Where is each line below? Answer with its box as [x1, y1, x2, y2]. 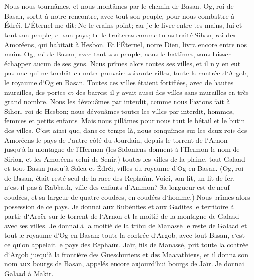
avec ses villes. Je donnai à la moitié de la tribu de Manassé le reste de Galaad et [4, 220, 247, 230]
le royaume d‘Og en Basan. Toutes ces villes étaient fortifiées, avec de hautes [4, 77, 234, 87]
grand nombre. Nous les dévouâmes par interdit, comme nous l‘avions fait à [4, 96, 230, 107]
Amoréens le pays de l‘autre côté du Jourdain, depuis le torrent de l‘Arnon [4, 134, 228, 145]
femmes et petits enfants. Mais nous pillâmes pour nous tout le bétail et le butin [4, 115, 245, 126]
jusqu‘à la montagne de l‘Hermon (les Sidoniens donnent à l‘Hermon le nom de [4, 144, 240, 154]
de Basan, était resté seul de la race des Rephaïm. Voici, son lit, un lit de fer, [4, 172, 235, 183]
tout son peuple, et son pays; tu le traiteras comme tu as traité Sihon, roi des [4, 29, 235, 39]
